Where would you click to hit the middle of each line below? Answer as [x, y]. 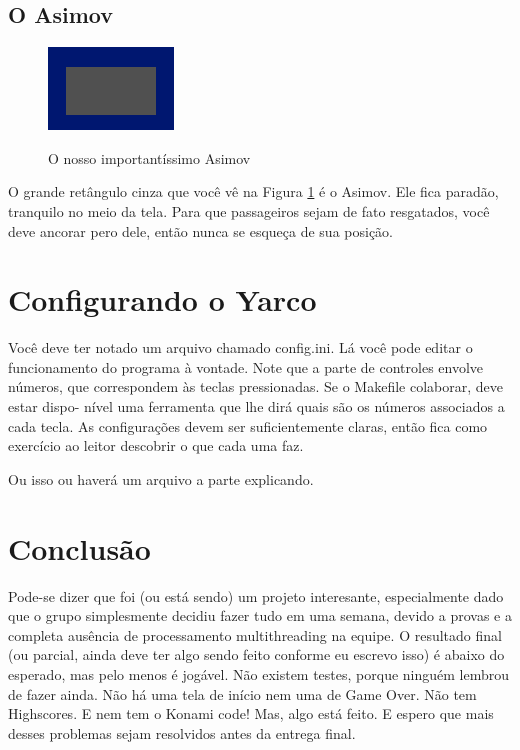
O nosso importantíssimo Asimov [149, 157]
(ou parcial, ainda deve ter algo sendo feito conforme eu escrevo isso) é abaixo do [256, 654]
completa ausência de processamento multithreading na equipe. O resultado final [255, 634]
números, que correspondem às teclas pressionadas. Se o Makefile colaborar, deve [256, 386]
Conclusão [79, 547]
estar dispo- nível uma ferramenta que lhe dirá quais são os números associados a [256, 406]
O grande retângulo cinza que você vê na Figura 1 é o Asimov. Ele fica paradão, [253, 191]
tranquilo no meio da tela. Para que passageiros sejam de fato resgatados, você [249, 210]
